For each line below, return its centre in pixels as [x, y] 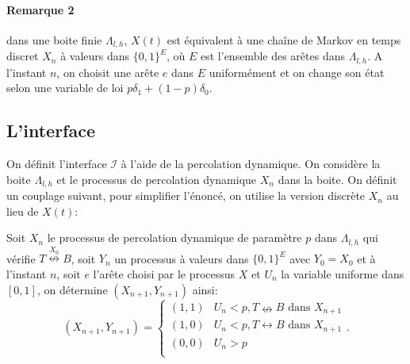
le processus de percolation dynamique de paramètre [174, 238]
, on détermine [72, 289]
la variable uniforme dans [343, 274]
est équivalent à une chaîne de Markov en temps [284, 39]
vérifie [21, 258]
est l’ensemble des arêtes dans [273, 56]
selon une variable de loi [65, 88]
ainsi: [205, 289]
